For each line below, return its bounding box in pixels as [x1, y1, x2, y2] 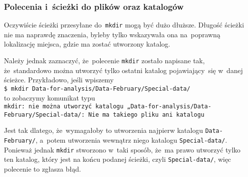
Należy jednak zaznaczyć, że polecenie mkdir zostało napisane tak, [4, 55, 205, 66]
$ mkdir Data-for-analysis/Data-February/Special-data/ [4, 85, 191, 92]
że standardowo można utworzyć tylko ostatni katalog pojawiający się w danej [4, 65, 243, 75]
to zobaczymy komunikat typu [4, 92, 95, 102]
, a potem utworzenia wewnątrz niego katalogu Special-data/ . [35, 135, 227, 145]
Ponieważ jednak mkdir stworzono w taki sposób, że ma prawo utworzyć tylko [4, 144, 241, 154]
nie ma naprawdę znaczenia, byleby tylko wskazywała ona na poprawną [4, 29, 220, 39]
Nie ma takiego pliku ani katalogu [88, 111, 205, 118]
